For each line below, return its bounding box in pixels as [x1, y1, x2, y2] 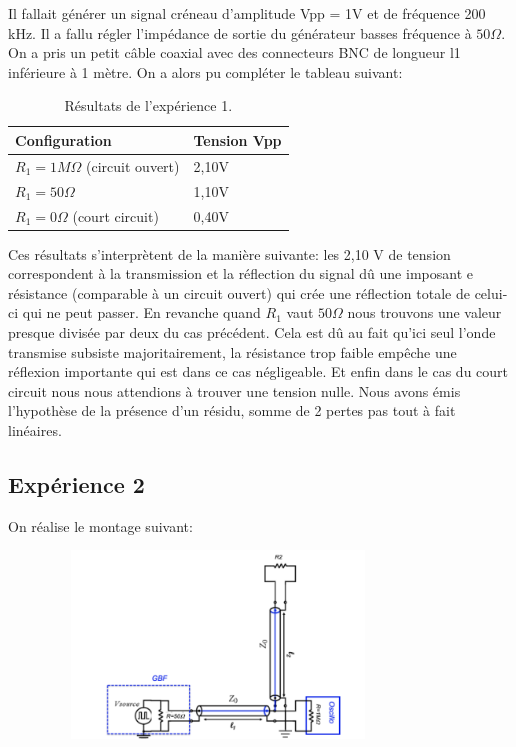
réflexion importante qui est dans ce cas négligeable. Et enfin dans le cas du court [8, 361, 509, 382]
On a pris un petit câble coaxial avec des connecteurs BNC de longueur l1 [8, 42, 461, 63]
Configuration [15, 129, 112, 150]
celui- [474, 282, 508, 303]
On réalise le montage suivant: [8, 515, 193, 536]
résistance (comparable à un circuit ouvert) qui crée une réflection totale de [8, 282, 470, 303]
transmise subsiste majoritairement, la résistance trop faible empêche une [8, 341, 457, 362]
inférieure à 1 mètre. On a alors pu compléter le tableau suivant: [8, 61, 403, 82]
